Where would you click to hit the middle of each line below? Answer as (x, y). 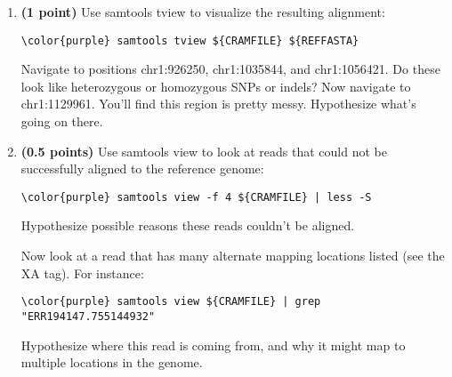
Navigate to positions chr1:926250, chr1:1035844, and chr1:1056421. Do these (230, 69)
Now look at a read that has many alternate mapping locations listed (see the (233, 256)
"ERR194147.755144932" (88, 316)
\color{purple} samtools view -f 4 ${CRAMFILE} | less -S (196, 197)
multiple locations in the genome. (112, 362)
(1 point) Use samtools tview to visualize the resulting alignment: (203, 12)
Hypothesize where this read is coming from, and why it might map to (213, 345)
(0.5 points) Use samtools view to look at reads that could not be (204, 151)
